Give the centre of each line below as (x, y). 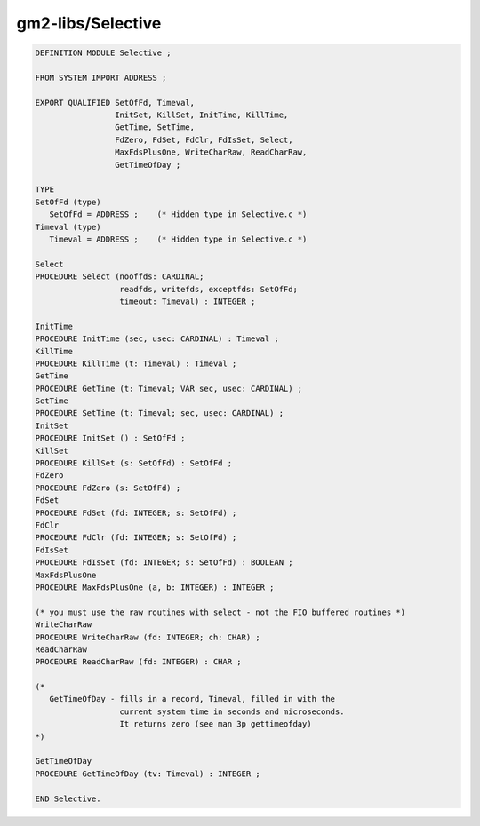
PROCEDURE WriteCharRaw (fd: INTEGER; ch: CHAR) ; (148, 637)
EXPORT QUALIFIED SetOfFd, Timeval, (115, 103)
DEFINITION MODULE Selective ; (104, 53)
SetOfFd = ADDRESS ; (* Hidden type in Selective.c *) (178, 214)
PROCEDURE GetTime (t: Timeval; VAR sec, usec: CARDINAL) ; (169, 388)
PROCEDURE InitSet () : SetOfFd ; (110, 438)
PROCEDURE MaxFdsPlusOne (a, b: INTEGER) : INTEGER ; (155, 587)
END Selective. (68, 798)
